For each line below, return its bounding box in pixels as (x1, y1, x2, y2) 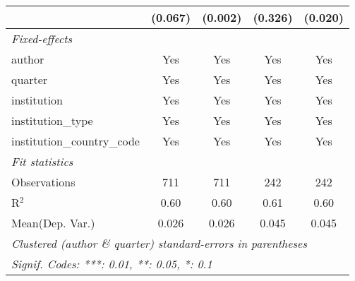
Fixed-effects (11, 30, 73, 47)
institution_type (11, 112, 93, 128)
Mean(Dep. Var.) (11, 215, 95, 231)
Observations (11, 174, 76, 190)
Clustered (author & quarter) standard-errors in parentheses (11, 235, 307, 251)
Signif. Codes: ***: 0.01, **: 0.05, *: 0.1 (11, 256, 212, 272)
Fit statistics (11, 153, 73, 169)
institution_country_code (11, 133, 140, 149)
